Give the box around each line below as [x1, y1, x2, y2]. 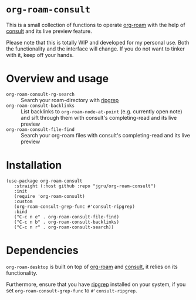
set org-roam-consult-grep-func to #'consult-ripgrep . [6, 286, 137, 294]
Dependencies [6, 244, 79, 257]
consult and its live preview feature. [6, 28, 92, 35]
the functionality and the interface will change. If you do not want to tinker [6, 45, 185, 52]
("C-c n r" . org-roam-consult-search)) [13, 224, 114, 230]
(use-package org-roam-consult [6, 178, 83, 184]
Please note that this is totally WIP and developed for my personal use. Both [6, 39, 190, 46]
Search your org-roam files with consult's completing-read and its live [21, 132, 191, 139]
